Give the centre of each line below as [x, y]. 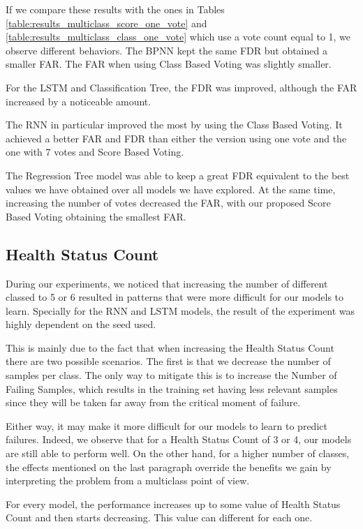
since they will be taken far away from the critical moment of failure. [153, 402]
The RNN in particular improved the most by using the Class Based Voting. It [174, 125]
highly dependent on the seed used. [81, 324]
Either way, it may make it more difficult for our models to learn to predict [166, 425]
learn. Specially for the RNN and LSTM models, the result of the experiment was [180, 310]
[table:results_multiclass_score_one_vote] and [106, 23]
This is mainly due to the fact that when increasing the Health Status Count [170, 347]
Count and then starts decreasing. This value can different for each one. [159, 517]
